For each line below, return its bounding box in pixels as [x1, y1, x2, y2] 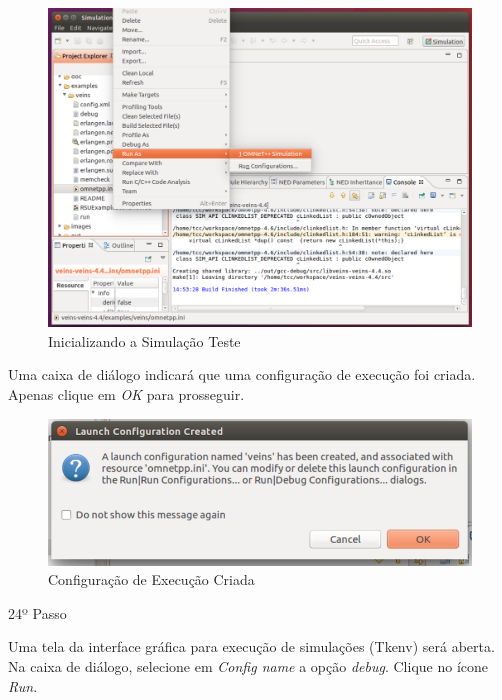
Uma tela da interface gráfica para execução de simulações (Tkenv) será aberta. [8, 636, 495, 657]
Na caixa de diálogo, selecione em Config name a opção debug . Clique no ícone [8, 656, 488, 677]
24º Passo [8, 602, 67, 623]
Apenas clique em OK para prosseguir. [8, 384, 245, 405]
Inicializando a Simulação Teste [48, 330, 241, 351]
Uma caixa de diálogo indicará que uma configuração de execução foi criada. [8, 364, 476, 385]
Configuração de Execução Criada [48, 569, 255, 590]
